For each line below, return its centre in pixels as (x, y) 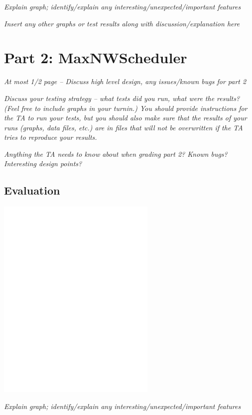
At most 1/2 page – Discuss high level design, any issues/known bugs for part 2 (125, 81)
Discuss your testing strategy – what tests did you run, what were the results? (122, 98)
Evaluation (32, 190)
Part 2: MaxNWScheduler (96, 57)
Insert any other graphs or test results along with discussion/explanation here (122, 23)
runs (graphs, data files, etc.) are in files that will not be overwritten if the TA (124, 127)
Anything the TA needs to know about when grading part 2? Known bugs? (116, 154)
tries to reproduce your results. (51, 137)
